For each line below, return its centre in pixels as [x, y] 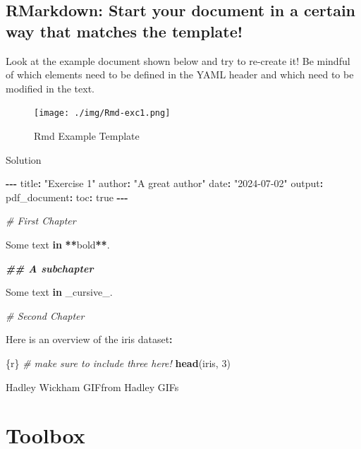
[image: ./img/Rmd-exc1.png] [102, 113]
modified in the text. [50, 88]
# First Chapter [41, 221]
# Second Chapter [45, 315]
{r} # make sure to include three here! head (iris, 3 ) [118, 363]
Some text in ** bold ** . [58, 244]
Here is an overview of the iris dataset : [89, 339]
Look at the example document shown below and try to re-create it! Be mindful [178, 60]
